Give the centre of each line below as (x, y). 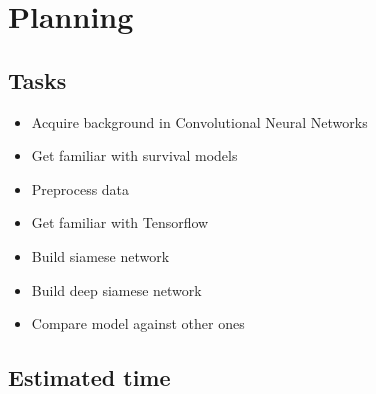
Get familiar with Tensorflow (120, 222)
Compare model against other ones (138, 323)
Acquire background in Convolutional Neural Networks (199, 121)
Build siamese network (100, 255)
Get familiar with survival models (134, 155)
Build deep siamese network (116, 289)
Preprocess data (80, 188)
